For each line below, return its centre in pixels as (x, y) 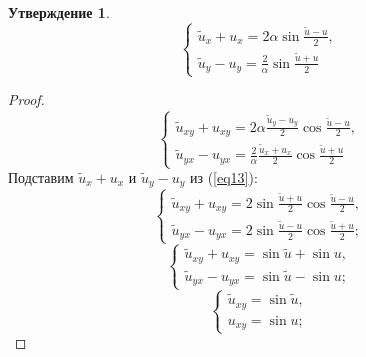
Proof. (26, 99)
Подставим (41, 177)
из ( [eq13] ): (223, 177)
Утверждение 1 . (59, 12)
